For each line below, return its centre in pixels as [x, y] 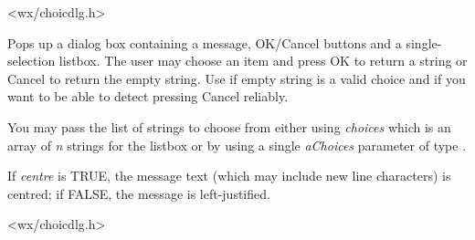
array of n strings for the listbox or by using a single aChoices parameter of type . [237, 145]
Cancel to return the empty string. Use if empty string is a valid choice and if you [237, 78]
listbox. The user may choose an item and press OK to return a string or [263, 61]
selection [32, 61]
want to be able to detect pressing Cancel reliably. [148, 96]
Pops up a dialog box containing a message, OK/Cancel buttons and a [205, 42]
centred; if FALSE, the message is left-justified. [139, 193]
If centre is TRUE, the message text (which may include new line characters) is [229, 176]
